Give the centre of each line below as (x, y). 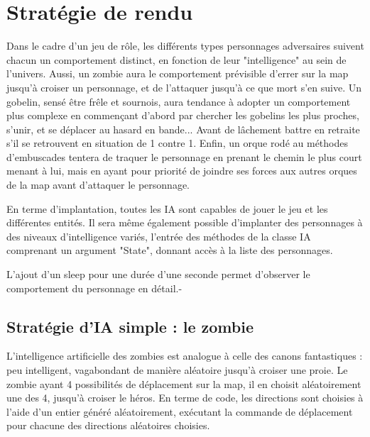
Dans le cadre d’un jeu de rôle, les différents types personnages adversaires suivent (185, 46)
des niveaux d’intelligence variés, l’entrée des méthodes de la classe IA (159, 236)
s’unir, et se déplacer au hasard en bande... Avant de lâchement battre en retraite (183, 129)
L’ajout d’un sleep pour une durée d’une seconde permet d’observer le (158, 274)
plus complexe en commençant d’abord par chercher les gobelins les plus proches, (183, 115)
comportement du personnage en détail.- (94, 288)
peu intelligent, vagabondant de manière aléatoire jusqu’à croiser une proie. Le (177, 370)
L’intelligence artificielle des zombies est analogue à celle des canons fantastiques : (185, 356)
